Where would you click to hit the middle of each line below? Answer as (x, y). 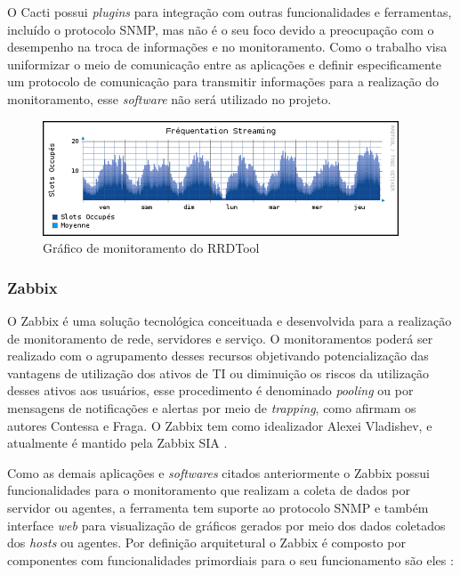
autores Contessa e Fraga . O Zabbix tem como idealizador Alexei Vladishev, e (220, 425)
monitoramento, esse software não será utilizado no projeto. (169, 98)
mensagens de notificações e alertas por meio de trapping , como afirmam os (212, 407)
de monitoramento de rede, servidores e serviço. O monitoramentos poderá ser (220, 338)
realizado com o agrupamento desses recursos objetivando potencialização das (218, 356)
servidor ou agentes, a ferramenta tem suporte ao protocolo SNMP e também (218, 507)
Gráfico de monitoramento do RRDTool (151, 248)
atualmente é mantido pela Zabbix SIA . (117, 443)
